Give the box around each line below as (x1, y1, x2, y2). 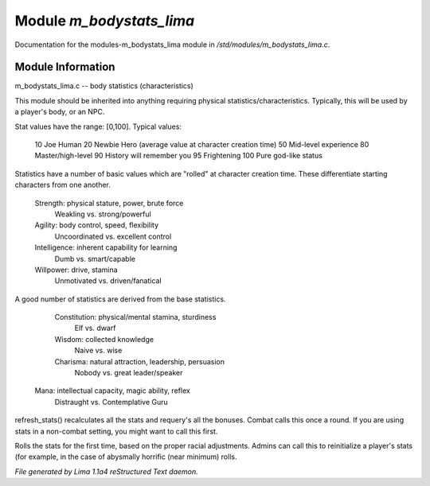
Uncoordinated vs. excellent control (54, 231, 172, 241)
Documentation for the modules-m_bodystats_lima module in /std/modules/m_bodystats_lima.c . (14, 40, 330, 49)
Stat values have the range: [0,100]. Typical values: (14, 122, 182, 131)
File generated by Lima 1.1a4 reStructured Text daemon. (14, 466, 198, 476)
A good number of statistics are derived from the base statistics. (14, 294, 226, 304)
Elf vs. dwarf (74, 323, 116, 333)
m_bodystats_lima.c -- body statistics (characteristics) (14, 81, 194, 91)
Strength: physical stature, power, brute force (34, 198, 184, 208)
